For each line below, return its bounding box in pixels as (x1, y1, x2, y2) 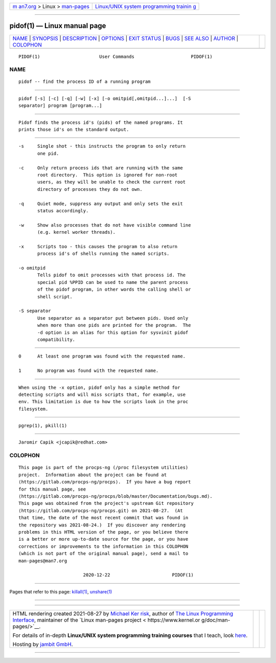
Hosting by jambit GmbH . (12, 641, 74, 648)
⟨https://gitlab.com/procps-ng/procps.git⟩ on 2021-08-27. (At (18, 507, 183, 514)
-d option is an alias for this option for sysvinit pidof (37, 329, 189, 335)
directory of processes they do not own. (37, 186, 143, 192)
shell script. (37, 294, 73, 299)
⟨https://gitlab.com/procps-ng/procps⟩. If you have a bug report (18, 479, 191, 485)
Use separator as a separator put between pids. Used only (37, 315, 189, 321)
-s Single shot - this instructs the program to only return (18, 143, 186, 149)
